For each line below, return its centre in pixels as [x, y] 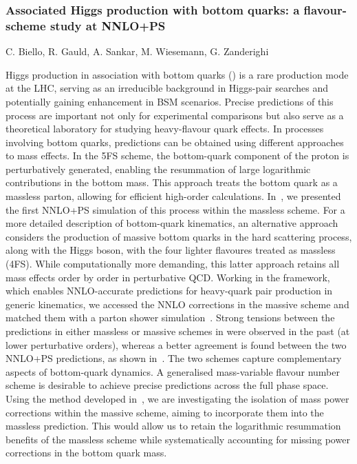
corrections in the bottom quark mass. [86, 453]
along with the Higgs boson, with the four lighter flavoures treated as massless [171, 250]
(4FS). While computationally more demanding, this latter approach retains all [173, 264]
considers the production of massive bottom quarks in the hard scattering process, [179, 236]
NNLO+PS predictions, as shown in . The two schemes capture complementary [174, 358]
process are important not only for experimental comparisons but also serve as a [175, 115]
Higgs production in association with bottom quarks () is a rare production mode [177, 74]
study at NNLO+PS [108, 25]
